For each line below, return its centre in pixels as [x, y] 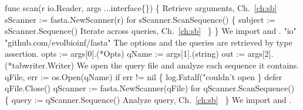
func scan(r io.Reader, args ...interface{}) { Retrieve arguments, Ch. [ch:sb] [141, 8]
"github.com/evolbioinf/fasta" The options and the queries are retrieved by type [149, 42]
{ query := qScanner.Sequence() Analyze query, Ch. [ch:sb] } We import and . [148, 99]
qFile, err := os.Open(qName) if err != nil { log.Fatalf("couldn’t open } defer [144, 76]
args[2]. [260, 54]
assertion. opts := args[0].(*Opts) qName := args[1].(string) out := [125, 54]
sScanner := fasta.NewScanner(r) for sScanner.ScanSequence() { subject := [140, 19]
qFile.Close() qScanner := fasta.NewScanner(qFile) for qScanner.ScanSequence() [150, 88]
